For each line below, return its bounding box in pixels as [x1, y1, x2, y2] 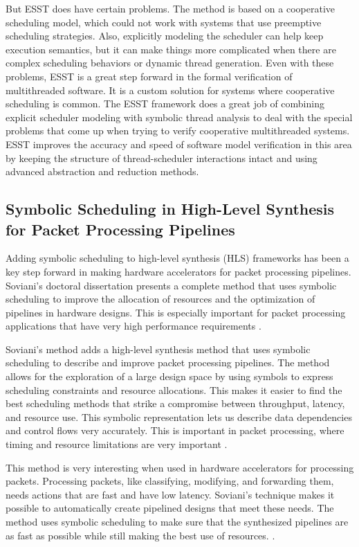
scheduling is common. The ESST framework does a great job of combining [6, 96, 324, 111]
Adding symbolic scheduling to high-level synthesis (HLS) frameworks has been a [6, 251, 349, 265]
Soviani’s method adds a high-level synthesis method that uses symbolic [6, 341, 311, 356]
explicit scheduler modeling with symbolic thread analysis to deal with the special [6, 109, 353, 124]
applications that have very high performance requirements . [6, 319, 261, 333]
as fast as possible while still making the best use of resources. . [6, 528, 275, 542]
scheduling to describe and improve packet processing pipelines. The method [6, 355, 330, 370]
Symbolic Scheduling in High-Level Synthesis [6, 198, 335, 219]
